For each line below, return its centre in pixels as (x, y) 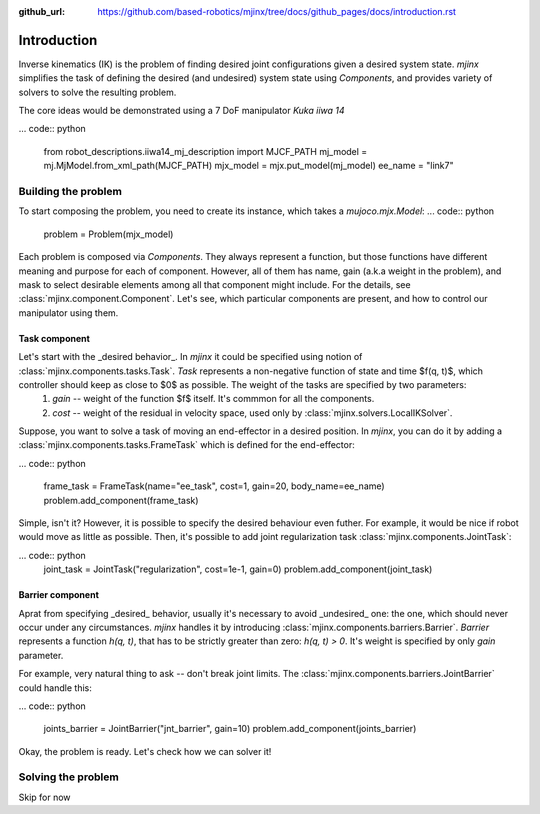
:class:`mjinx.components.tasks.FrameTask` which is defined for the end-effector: (186, 445)
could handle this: (55, 687)
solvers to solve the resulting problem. (97, 92)
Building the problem (70, 192)
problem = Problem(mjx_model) (108, 234)
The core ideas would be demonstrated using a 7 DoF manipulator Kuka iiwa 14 (181, 111)
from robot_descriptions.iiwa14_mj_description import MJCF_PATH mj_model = (205, 151)
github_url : (41, 11)
